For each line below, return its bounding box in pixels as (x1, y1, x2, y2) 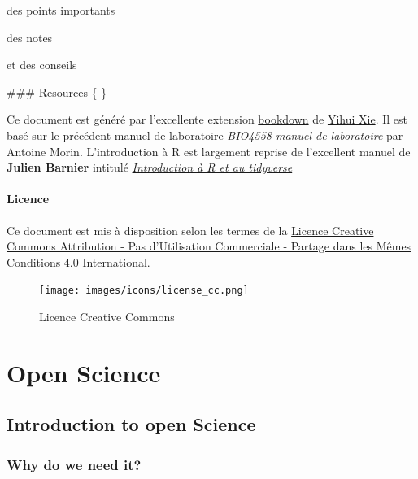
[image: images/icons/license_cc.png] (39, 285, 249, 297)
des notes (7, 28, 53, 46)
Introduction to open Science (7, 412, 256, 437)
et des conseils (7, 56, 77, 73)
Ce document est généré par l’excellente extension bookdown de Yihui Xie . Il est (7, 111, 407, 128)
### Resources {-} (7, 83, 107, 100)
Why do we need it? (7, 454, 142, 474)
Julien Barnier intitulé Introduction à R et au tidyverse (7, 159, 293, 176)
